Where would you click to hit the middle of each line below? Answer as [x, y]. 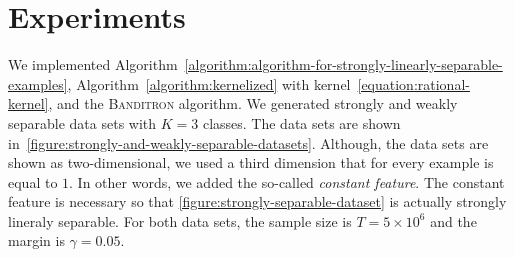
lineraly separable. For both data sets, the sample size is [180, 220]
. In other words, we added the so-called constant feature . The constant [287, 181]
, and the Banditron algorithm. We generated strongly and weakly [253, 103]
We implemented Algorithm [93, 64]
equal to [33, 181]
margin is [36, 240]
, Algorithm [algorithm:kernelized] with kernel [209, 83]
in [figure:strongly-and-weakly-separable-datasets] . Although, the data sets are [248, 142]
